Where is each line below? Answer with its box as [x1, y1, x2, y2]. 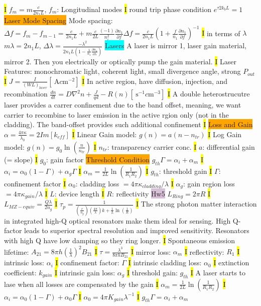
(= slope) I [4, 154, 38, 164]
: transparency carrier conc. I [107, 141, 197, 152]
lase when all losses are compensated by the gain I [4, 278, 159, 289]
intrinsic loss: [4, 257, 44, 268]
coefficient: [4, 267, 37, 277]
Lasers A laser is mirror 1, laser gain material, [104, 40, 246, 51]
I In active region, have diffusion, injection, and [82, 75, 228, 86]
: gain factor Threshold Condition [46, 154, 150, 164]
